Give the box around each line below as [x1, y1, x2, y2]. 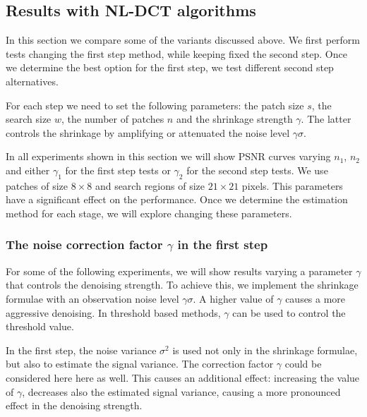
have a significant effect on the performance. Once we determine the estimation [6, 192, 348, 207]
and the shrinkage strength [176, 111, 293, 126]
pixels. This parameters [241, 178, 343, 193]
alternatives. [6, 73, 59, 88]
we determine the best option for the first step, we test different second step [6, 60, 334, 75]
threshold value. [6, 319, 74, 334]
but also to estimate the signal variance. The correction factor [6, 356, 274, 371]
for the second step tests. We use [186, 162, 328, 177]
